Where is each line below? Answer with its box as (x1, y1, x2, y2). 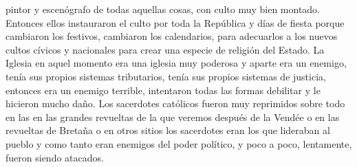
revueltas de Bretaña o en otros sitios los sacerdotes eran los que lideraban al (6, 123, 330, 137)
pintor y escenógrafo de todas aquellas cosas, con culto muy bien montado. (6, 2, 321, 16)
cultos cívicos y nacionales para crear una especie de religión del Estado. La (6, 42, 325, 56)
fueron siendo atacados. (6, 150, 104, 164)
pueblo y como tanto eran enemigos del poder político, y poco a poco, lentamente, (6, 136, 352, 151)
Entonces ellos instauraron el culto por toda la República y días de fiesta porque (6, 15, 345, 30)
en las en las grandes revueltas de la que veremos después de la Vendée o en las (6, 109, 340, 124)
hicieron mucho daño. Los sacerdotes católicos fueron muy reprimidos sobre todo (6, 96, 345, 111)
